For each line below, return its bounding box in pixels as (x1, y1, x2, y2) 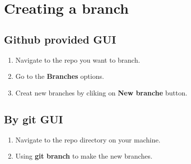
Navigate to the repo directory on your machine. (15, 134, 161, 144)
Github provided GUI (4, 31, 116, 47)
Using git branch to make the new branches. (15, 151, 152, 161)
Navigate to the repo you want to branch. (15, 54, 140, 65)
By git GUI (4, 111, 63, 126)
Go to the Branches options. (15, 71, 104, 81)
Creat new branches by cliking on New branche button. (15, 87, 188, 97)
